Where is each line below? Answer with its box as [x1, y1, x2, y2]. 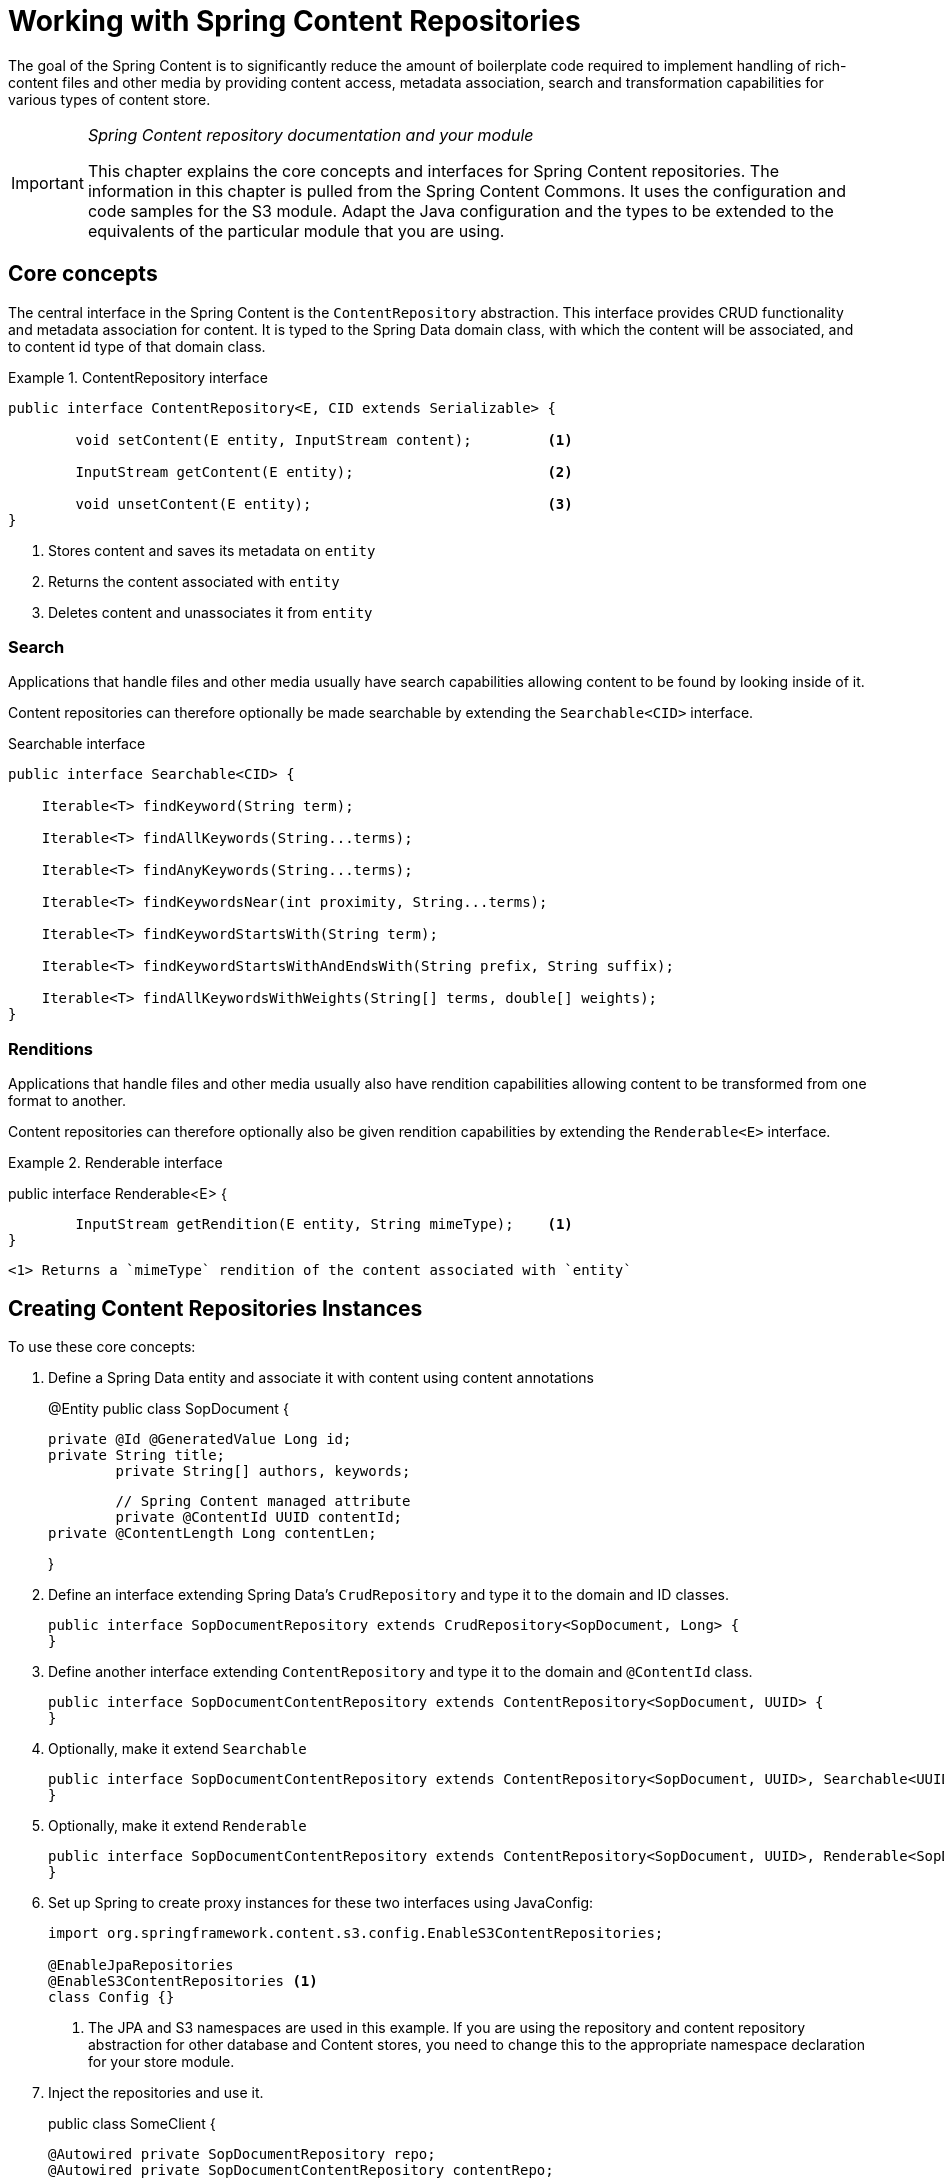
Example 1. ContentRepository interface [8, 368, 268, 386]
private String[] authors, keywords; [115, 1462, 411, 1479]
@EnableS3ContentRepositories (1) [48, 1972, 318, 1989]
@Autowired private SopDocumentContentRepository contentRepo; [48, 2161, 554, 2178]
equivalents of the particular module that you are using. [87, 220, 505, 241]
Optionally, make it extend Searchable [48, 1739, 307, 1757]
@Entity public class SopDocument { [48, 1399, 289, 1417]
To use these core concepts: [8, 1337, 196, 1355]
